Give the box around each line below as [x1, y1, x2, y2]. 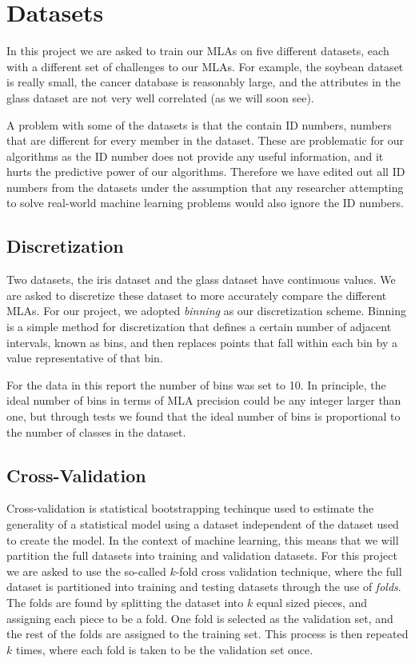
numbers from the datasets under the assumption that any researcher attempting [6, 178, 404, 195]
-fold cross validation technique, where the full [175, 562, 402, 579]
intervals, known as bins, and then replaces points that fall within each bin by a [6, 333, 397, 350]
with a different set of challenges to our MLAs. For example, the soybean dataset [6, 58, 404, 74]
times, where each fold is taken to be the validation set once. [15, 641, 313, 657]
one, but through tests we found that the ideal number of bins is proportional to [6, 408, 401, 425]
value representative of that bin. [6, 349, 163, 366]
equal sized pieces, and [256, 593, 368, 610]
